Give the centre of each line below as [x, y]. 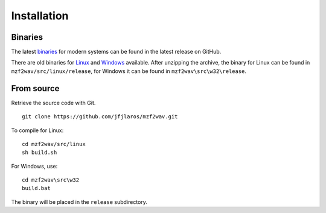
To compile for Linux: [37, 130]
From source [35, 88]
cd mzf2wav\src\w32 [51, 180]
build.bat [36, 188]
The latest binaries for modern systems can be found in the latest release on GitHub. [116, 52]
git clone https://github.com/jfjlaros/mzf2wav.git [100, 117]
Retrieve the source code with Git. [53, 103]
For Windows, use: [34, 166]
